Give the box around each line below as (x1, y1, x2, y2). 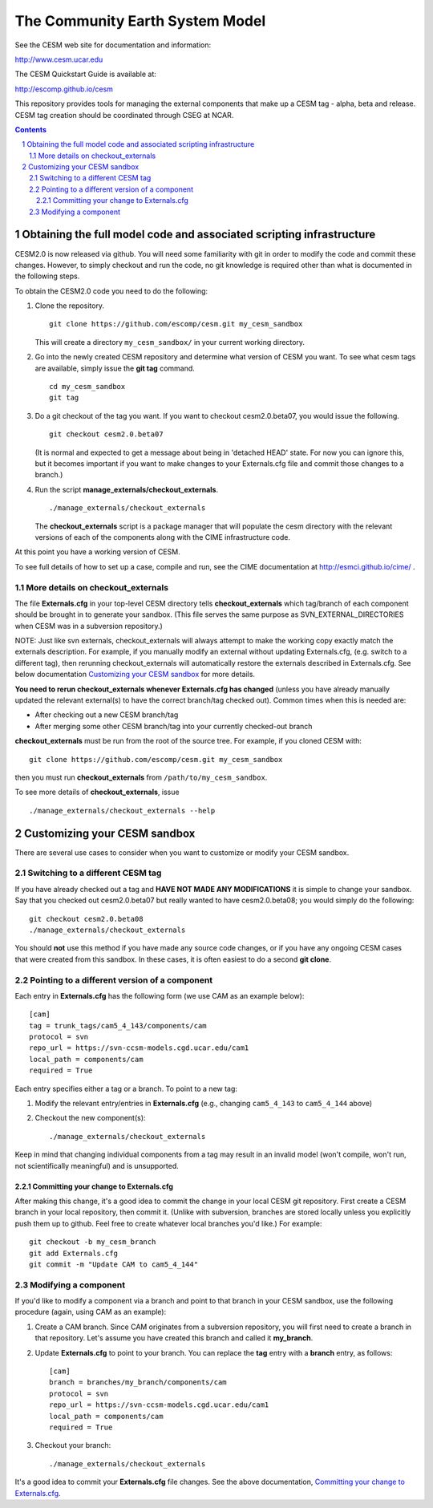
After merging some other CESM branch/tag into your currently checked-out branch (34, 721, 313, 731)
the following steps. (14, 271, 80, 281)
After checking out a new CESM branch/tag (34, 710, 179, 720)
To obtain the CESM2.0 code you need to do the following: (14, 286, 208, 296)
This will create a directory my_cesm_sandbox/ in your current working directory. (34, 337, 305, 347)
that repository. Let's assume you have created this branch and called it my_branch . (34, 1333, 314, 1343)
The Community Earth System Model (14, 12, 266, 30)
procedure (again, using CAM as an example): (14, 1307, 167, 1317)
